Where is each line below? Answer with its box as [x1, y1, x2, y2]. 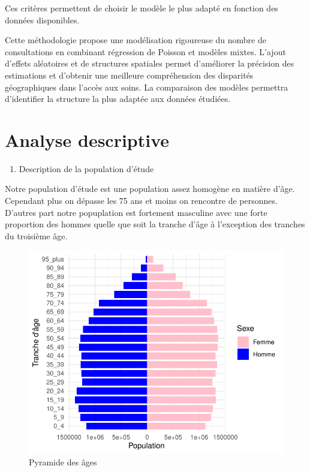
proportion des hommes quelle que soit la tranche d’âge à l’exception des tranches [5, 218, 305, 230]
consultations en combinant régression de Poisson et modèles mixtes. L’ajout [5, 45, 286, 58]
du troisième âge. [5, 229, 68, 242]
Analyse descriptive [5, 127, 170, 152]
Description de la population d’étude [19, 162, 154, 175]
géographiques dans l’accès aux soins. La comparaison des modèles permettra [5, 80, 288, 93]
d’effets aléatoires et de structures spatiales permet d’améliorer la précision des [5, 57, 294, 70]
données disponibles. [5, 13, 80, 26]
